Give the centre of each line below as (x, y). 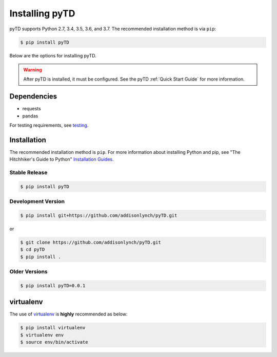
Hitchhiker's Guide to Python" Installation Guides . (62, 160)
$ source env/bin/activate (54, 342)
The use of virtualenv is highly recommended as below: (68, 314)
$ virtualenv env (42, 335)
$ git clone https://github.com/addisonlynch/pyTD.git (91, 242)
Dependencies (33, 97)
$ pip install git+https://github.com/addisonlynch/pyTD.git (99, 215)
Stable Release (28, 173)
